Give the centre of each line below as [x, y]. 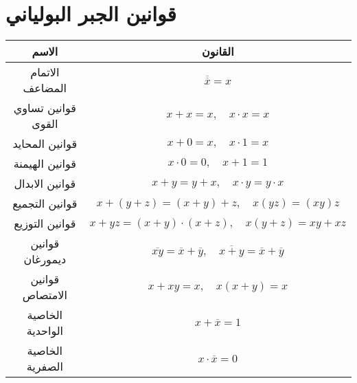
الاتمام [45, 72]
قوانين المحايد [45, 144]
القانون [218, 52]
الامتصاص [45, 295]
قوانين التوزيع [45, 223]
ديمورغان [45, 259]
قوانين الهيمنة [45, 164]
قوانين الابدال [45, 184]
